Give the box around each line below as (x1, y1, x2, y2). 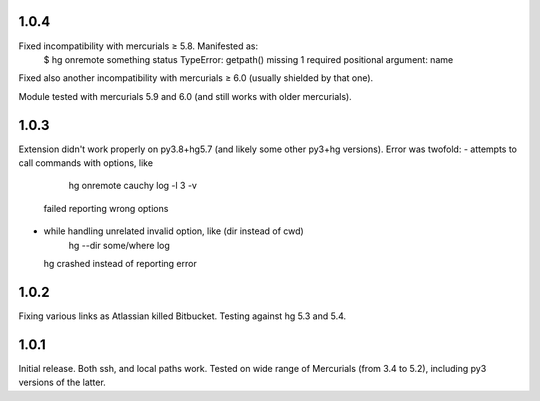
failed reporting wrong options (43, 202, 169, 214)
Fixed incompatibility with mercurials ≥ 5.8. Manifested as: (18, 40, 259, 52)
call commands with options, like (18, 156, 154, 169)
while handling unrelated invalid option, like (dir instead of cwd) (43, 225, 304, 237)
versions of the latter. (18, 376, 107, 389)
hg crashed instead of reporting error (43, 257, 197, 269)
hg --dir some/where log (68, 239, 170, 251)
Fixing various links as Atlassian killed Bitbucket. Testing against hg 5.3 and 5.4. (18, 310, 347, 322)
